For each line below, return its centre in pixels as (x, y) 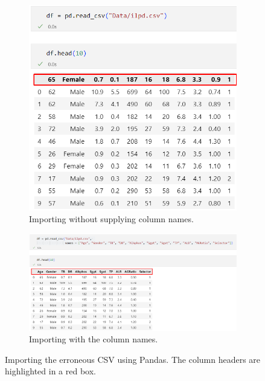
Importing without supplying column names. (111, 219)
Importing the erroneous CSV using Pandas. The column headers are (133, 359)
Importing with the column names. (94, 339)
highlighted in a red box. (50, 371)
